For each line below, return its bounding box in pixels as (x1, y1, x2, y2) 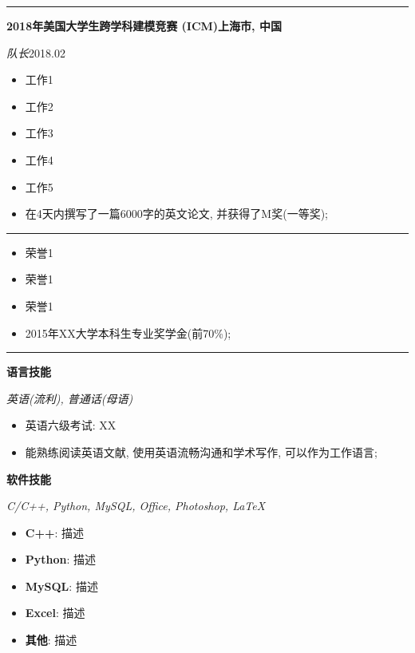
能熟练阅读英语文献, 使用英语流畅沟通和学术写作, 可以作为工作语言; (25, 443, 377, 460)
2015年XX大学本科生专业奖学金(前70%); (25, 324, 231, 341)
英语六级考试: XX (25, 417, 117, 433)
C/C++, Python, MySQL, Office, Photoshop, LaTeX (6, 497, 266, 514)
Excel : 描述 (25, 604, 85, 621)
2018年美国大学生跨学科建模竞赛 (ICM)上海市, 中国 (6, 18, 282, 34)
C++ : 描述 (25, 524, 85, 540)
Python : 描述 (25, 551, 97, 568)
